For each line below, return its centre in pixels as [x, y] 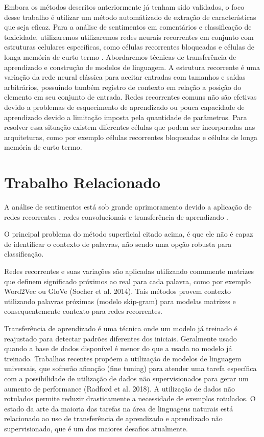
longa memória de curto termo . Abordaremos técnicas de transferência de [120, 56]
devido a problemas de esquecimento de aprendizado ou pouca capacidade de [124, 107]
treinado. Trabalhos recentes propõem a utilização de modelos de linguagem [123, 358]
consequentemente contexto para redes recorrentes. [83, 311]
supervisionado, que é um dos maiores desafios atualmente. [96, 428]
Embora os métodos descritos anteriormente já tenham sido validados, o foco [124, 7]
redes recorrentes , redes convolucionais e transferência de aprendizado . [116, 216]
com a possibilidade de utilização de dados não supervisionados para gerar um [126, 378]
